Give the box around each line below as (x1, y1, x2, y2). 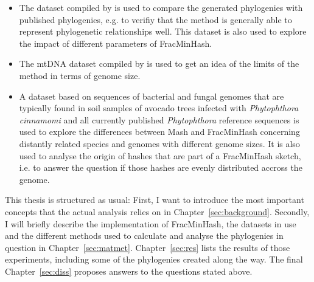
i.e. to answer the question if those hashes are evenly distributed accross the (19, 161, 302, 174)
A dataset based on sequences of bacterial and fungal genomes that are (19, 89, 284, 102)
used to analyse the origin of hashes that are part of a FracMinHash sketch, (19, 149, 301, 162)
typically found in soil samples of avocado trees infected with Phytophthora (19, 101, 299, 114)
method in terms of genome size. (19, 69, 141, 81)
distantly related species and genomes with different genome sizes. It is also (19, 137, 300, 150)
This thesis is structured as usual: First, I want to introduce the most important (5, 193, 304, 206)
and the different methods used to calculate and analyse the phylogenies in (5, 229, 284, 242)
